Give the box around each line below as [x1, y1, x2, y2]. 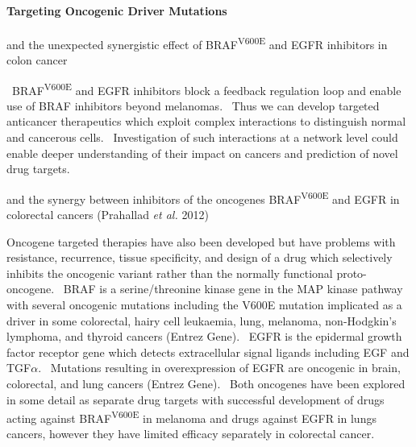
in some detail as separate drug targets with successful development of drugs [6, 391, 385, 408]
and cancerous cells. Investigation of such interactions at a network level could [6, 129, 398, 146]
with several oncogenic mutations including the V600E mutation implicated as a [6, 296, 402, 313]
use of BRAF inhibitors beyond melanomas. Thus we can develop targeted [6, 97, 380, 114]
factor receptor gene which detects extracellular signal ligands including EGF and [6, 343, 410, 360]
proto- [336, 264, 367, 281]
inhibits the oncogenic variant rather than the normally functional [6, 264, 333, 281]
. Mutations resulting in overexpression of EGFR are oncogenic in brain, [38, 359, 401, 376]
